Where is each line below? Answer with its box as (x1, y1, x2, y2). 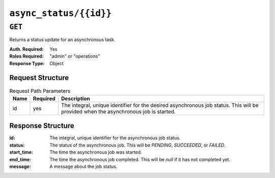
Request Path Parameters (9, 87, 71, 94)
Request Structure (9, 74, 69, 82)
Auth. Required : (9, 46, 44, 52)
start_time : (9, 149, 33, 155)
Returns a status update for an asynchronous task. (9, 37, 116, 43)
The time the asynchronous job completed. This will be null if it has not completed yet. (49, 156, 231, 162)
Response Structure (9, 122, 74, 130)
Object (49, 60, 64, 66)
